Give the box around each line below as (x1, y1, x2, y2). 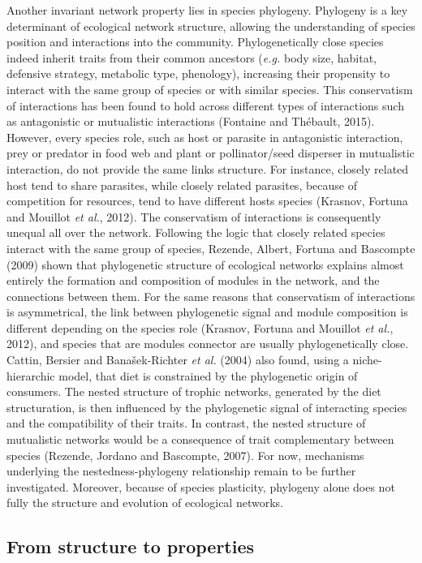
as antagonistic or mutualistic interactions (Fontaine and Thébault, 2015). (6, 113, 375, 130)
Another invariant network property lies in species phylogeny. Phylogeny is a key (6, 2, 408, 18)
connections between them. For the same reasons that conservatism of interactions (6, 287, 416, 304)
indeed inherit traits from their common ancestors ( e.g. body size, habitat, (6, 49, 377, 66)
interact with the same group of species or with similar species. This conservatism (6, 80, 413, 97)
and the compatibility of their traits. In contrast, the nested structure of (6, 415, 366, 432)
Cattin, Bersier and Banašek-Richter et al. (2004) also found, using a (6, 351, 349, 368)
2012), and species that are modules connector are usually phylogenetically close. (6, 335, 409, 352)
